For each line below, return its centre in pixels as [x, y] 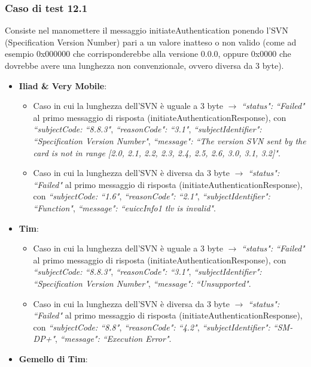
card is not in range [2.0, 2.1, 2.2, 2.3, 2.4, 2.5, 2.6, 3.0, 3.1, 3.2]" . [157, 152]
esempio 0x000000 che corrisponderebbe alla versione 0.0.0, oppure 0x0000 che [148, 54]
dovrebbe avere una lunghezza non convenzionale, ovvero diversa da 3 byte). [144, 65]
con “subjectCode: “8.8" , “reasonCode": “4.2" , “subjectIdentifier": [152, 327]
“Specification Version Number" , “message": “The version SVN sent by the [170, 140]
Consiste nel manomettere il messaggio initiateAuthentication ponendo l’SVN [147, 30]
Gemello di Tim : [53, 358]
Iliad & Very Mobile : [63, 85]
